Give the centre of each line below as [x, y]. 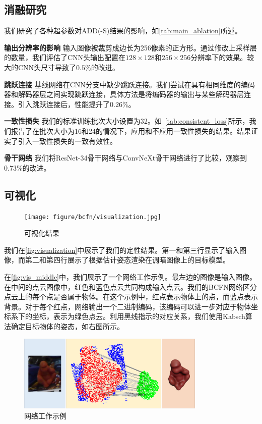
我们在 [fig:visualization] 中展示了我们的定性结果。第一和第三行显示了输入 [122, 250]
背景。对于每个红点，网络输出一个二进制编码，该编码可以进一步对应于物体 [127, 306]
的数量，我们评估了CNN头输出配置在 [65, 57]
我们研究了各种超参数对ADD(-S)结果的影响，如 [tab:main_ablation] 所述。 [123, 31]
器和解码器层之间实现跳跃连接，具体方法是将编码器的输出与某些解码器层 [124, 94]
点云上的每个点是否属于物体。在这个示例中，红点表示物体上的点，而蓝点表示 [131, 297]
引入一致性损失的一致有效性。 [67, 141]
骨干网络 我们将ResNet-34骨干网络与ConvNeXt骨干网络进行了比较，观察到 [126, 158]
